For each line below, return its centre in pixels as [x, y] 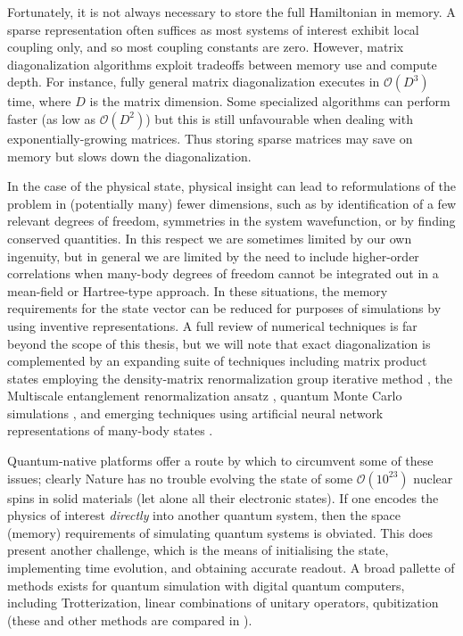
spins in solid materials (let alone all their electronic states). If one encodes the [223, 497]
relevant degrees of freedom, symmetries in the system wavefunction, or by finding [231, 221]
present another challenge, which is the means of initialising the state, [198, 550]
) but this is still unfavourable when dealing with [279, 118]
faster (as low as [52, 118]
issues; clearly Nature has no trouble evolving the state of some [180, 478]
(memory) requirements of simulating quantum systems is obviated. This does [220, 532]
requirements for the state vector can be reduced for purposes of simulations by [224, 308]
